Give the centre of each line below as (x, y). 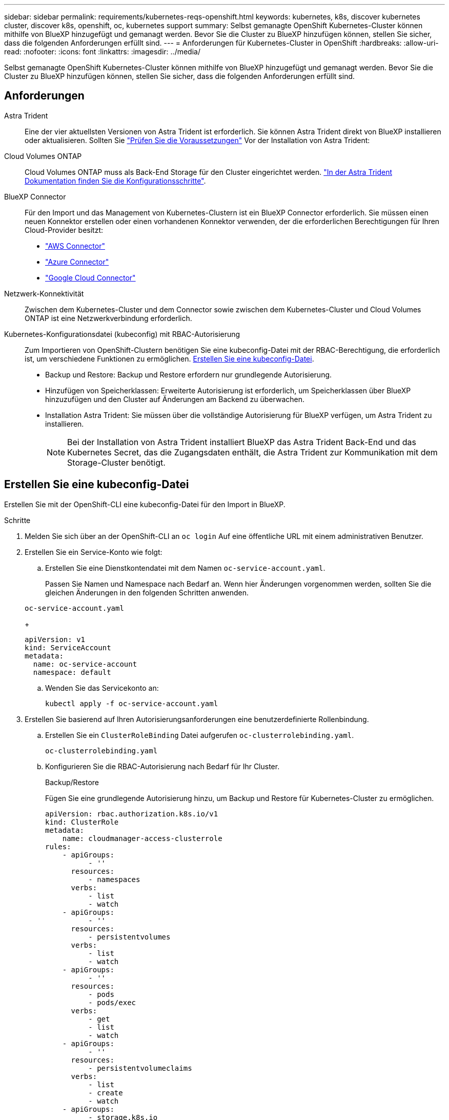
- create (106, 1093)
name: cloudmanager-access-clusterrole (142, 838)
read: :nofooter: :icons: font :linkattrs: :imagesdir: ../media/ (102, 52)
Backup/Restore (72, 782)
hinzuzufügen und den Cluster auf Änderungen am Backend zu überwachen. (175, 399)
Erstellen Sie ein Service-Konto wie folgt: (94, 552)
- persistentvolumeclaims (140, 1068)
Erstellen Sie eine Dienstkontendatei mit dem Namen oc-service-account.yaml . (185, 568)
